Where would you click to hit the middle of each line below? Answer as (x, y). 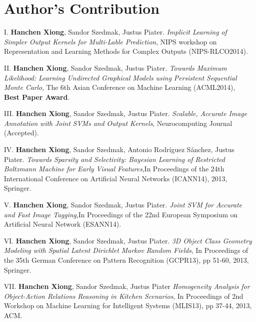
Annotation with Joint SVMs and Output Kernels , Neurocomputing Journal (118, 123)
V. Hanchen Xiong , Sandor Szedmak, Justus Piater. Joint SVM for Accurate (123, 205)
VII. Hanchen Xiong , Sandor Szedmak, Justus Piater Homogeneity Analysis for (127, 286)
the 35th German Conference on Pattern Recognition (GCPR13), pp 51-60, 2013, (127, 260)
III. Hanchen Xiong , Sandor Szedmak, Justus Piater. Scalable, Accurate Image (126, 113)
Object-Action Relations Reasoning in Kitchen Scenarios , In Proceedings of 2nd (124, 296)
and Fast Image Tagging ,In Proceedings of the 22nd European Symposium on (121, 214)
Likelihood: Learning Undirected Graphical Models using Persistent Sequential (121, 77)
